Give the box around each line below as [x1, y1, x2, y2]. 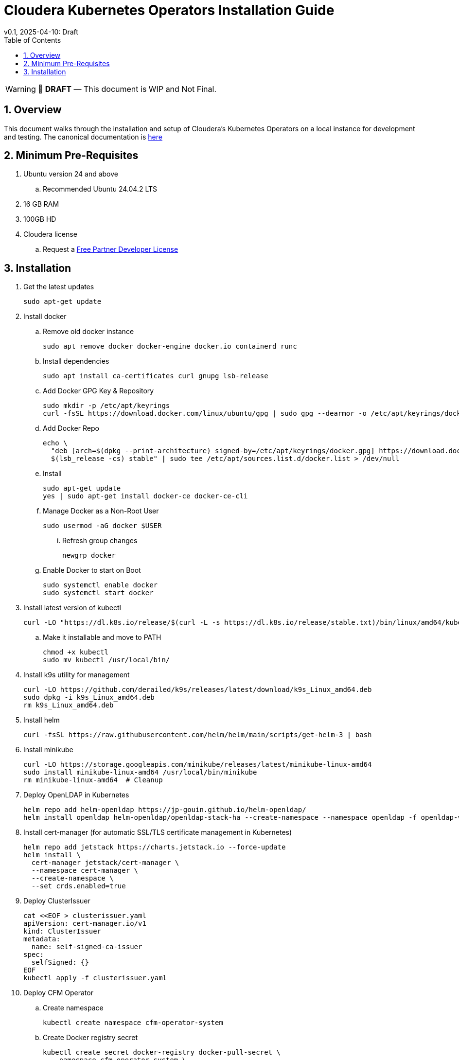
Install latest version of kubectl [23, 603, 122, 612]
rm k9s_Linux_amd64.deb [23, 701, 114, 709]
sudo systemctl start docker [43, 589, 154, 597]
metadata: [23, 935, 60, 943]
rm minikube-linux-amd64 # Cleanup [23, 776, 163, 784]
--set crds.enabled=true [31, 882, 126, 890]
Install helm [23, 716, 60, 724]
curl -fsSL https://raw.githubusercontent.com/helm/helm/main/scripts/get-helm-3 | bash [23, 731, 372, 739]
